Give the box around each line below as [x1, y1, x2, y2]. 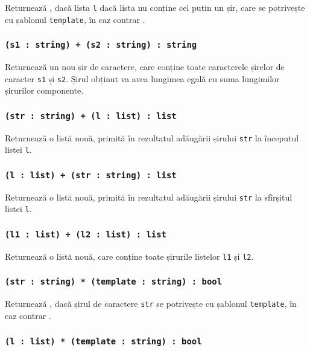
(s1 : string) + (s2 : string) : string [5, 40, 197, 50]
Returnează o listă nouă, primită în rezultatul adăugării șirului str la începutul [5, 131, 299, 144]
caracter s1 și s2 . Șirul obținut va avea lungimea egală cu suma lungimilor [5, 72, 280, 85]
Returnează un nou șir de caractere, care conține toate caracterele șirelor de [5, 60, 285, 73]
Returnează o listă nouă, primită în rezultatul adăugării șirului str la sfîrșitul [5, 190, 293, 203]
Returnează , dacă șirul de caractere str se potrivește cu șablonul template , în [5, 297, 297, 310]
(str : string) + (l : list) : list [5, 111, 177, 121]
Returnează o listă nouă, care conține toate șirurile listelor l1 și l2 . [5, 250, 254, 262]
